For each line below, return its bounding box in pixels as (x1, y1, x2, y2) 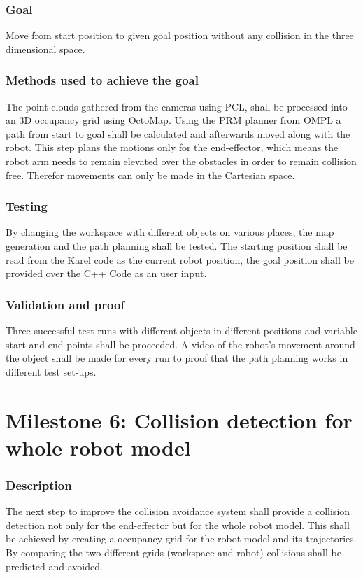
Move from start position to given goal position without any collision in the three (6, 28, 354, 43)
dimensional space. (6, 41, 85, 56)
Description (6, 476, 72, 493)
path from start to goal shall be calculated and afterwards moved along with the (6, 126, 350, 141)
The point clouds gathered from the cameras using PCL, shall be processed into (6, 99, 348, 113)
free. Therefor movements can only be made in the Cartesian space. (6, 167, 295, 182)
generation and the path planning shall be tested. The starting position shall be (6, 239, 348, 253)
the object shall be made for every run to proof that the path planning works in (6, 351, 348, 365)
